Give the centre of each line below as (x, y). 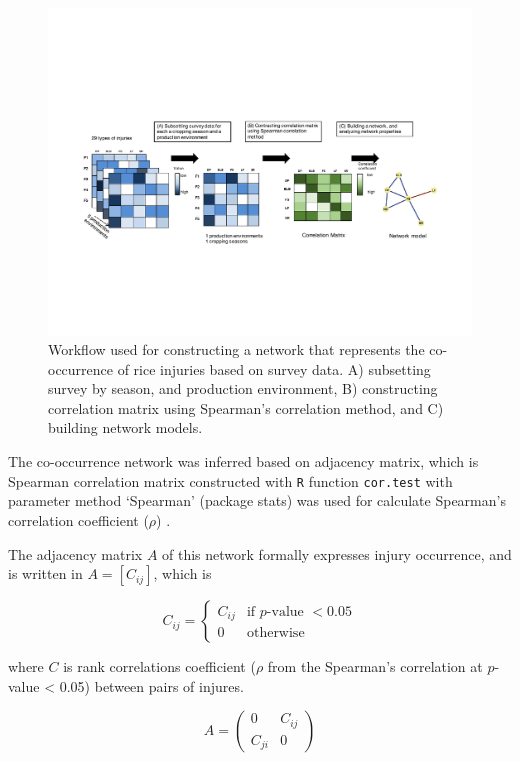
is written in (45, 573)
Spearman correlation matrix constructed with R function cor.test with (230, 480)
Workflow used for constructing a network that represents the (236, 349)
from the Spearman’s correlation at (375, 666)
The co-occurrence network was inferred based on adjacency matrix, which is (243, 461)
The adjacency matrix (75, 553)
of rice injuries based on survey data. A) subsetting (274, 368)
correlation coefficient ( (78, 519)
